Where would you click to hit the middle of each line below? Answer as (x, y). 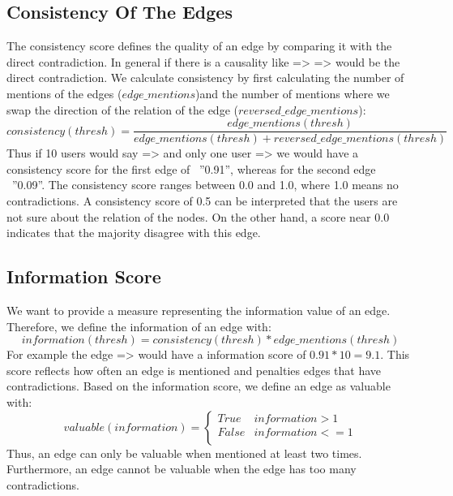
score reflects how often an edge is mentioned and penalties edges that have (194, 370)
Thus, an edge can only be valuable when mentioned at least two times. (184, 453)
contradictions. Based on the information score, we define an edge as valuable (199, 386)
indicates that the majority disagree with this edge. (134, 233)
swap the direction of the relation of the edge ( (122, 109)
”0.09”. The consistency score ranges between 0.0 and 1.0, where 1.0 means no (205, 185)
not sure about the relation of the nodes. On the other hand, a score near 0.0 (198, 216)
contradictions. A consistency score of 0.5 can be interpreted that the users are (202, 201)
